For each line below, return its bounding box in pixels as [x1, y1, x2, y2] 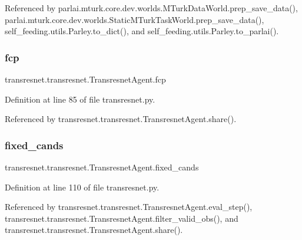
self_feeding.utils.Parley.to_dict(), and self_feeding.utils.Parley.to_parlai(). [5, 25, 279, 37]
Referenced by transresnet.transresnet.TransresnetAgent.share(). [5, 113, 237, 125]
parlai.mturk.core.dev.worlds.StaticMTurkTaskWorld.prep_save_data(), [5, 13, 264, 25]
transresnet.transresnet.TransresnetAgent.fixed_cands [5, 161, 199, 173]
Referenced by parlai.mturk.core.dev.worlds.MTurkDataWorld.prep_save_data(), [5, 2, 298, 14]
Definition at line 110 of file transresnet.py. [5, 180, 160, 193]
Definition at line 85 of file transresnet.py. [5, 93, 155, 105]
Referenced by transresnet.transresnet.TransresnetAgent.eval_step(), [5, 200, 253, 213]
